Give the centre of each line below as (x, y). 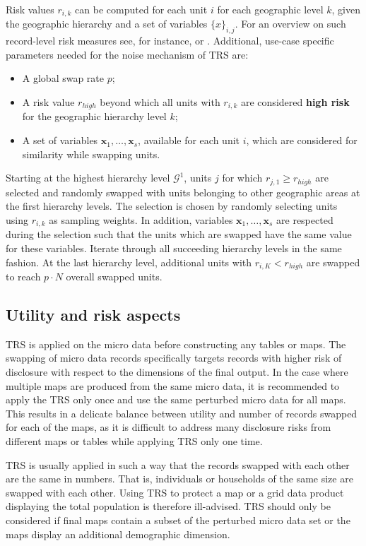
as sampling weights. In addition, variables (141, 219)
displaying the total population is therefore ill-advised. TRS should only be (168, 506)
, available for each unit (189, 140)
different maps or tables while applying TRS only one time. (134, 440)
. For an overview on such (290, 24)
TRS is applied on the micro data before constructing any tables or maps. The (176, 344)
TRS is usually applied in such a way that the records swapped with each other (178, 464)
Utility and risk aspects (93, 314)
